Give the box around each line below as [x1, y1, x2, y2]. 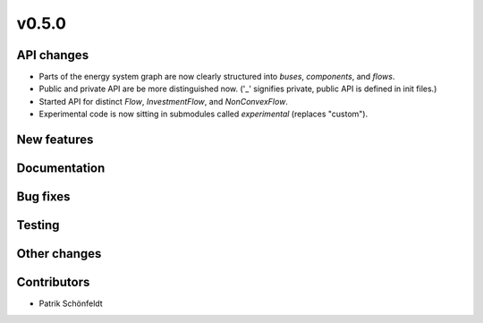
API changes [16, 47, 89, 63]
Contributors [16, 275, 90, 290]
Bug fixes [16, 189, 71, 205]
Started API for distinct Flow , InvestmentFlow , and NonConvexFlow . [38, 96, 288, 106]
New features [16, 132, 94, 148]
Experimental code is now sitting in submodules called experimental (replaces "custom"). [38, 108, 369, 120]
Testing [16, 217, 60, 233]
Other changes [16, 246, 102, 261]
